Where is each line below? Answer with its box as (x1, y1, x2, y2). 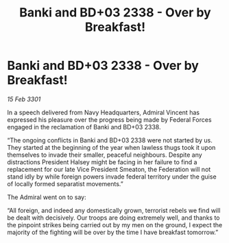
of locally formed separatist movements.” (7, 179, 123, 188)
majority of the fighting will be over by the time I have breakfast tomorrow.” (7, 228, 219, 236)
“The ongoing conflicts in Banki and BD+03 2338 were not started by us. (7, 136, 213, 144)
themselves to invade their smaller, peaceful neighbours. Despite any (7, 151, 202, 159)
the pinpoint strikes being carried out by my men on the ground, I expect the (7, 220, 223, 229)
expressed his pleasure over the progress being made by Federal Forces (7, 115, 212, 124)
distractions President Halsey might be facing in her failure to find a (7, 157, 197, 166)
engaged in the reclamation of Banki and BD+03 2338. (7, 123, 161, 131)
